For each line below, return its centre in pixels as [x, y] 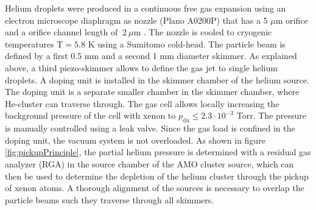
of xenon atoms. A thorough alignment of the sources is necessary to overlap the [155, 188]
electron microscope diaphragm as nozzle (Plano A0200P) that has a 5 [136, 20]
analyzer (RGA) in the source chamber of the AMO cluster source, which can [149, 163]
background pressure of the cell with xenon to [90, 115]
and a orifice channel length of [61, 32]
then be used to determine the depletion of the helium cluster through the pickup [157, 176]
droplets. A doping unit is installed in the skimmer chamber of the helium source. [157, 79]
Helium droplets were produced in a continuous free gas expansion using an [146, 8]
